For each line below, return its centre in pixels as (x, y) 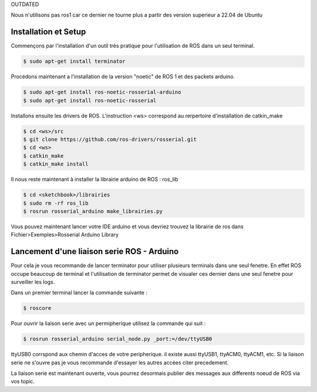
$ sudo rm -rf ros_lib (56, 203)
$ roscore (37, 308)
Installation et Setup (48, 32)
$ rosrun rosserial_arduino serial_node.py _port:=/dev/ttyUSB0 (118, 339)
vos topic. (23, 381)
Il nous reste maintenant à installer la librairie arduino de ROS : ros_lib (95, 180)
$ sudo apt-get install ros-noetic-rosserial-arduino (102, 92)
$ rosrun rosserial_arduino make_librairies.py (93, 211)
